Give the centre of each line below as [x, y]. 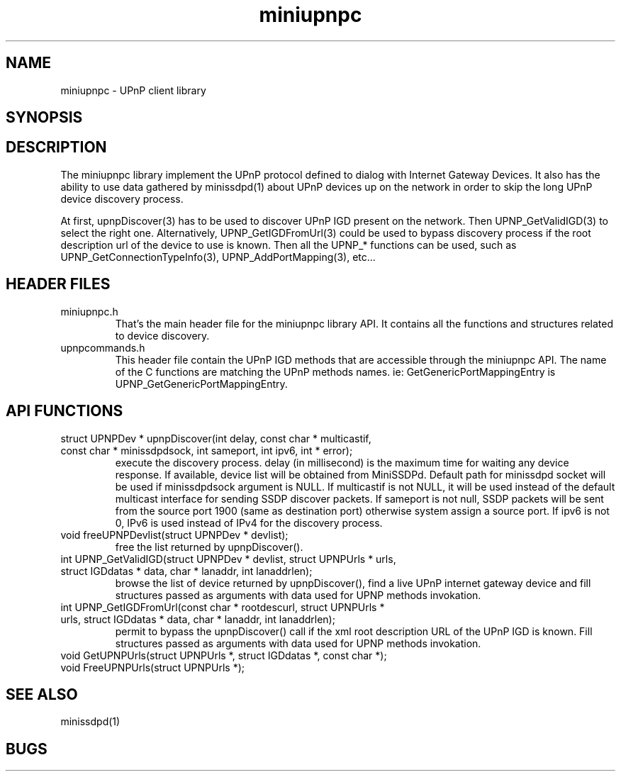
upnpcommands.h [103, 347]
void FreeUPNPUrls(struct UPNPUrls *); [152, 667]
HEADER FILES [58, 284]
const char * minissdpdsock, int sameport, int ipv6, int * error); [207, 450]
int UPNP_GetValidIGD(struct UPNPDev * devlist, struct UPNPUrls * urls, [228, 559]
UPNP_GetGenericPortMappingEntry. [201, 384]
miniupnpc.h [89, 311]
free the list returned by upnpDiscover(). [209, 547]
